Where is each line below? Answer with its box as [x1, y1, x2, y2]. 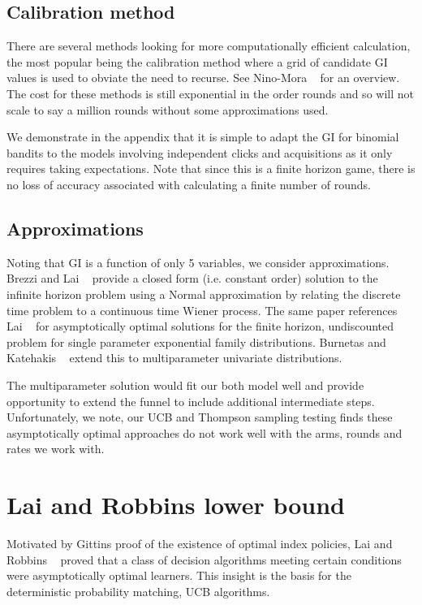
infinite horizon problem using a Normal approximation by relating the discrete [6, 285, 401, 302]
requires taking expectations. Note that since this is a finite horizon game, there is [6, 160, 416, 177]
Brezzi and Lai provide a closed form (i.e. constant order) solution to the [6, 270, 378, 287]
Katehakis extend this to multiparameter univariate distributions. [6, 349, 342, 366]
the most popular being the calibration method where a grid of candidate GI [6, 53, 388, 70]
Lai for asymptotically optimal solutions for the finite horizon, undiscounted [6, 318, 394, 335]
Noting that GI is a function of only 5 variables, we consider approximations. [6, 253, 390, 270]
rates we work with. [6, 440, 105, 457]
